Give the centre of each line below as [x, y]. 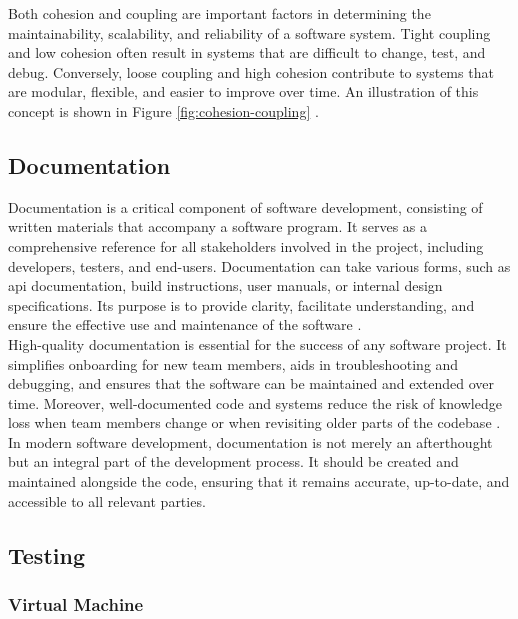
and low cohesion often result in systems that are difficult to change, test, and [247, 52]
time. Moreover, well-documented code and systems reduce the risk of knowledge [255, 402]
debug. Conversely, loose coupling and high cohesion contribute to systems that [251, 71]
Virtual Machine [76, 603]
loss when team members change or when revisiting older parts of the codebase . [254, 422]
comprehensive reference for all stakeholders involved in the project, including [246, 245]
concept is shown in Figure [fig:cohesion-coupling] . [163, 110]
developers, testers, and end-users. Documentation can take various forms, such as [259, 265]
